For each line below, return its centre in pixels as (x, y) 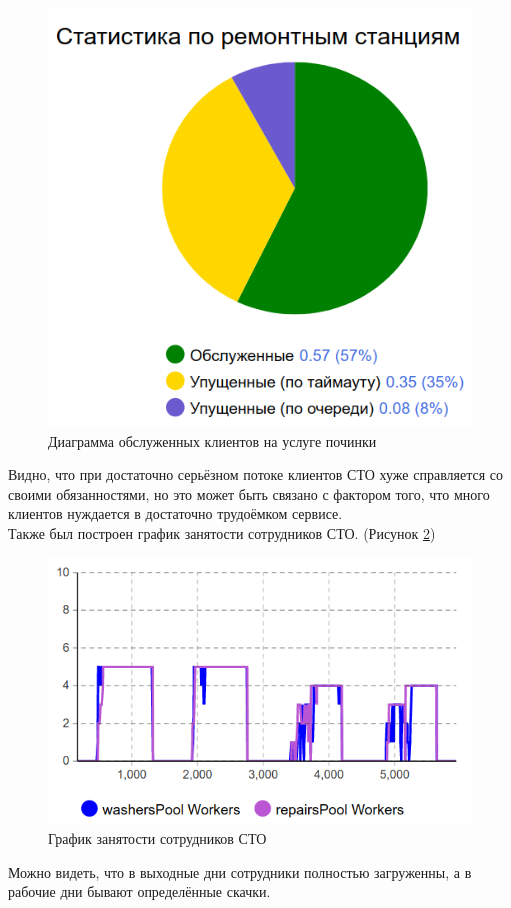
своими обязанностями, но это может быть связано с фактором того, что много (249, 493)
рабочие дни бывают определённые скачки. (139, 891)
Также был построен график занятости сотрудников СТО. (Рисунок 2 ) (222, 533)
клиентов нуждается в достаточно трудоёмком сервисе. (175, 513)
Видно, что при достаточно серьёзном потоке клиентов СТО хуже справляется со (256, 474)
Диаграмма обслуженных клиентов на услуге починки (212, 440)
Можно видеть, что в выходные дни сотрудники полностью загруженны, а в (240, 871)
